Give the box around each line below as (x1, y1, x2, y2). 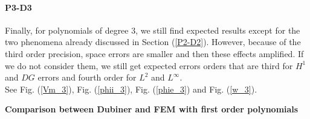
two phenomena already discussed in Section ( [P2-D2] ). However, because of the (5, 35, 301, 48)
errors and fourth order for (37, 71, 137, 84)
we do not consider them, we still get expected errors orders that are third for (5, 59, 293, 72)
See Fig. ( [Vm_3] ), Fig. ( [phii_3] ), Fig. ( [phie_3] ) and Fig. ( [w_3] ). (5, 82, 257, 95)
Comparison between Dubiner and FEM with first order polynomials (5, 103, 299, 115)
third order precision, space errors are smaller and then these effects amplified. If (5, 47, 304, 59)
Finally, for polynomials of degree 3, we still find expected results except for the (5, 23, 300, 36)
